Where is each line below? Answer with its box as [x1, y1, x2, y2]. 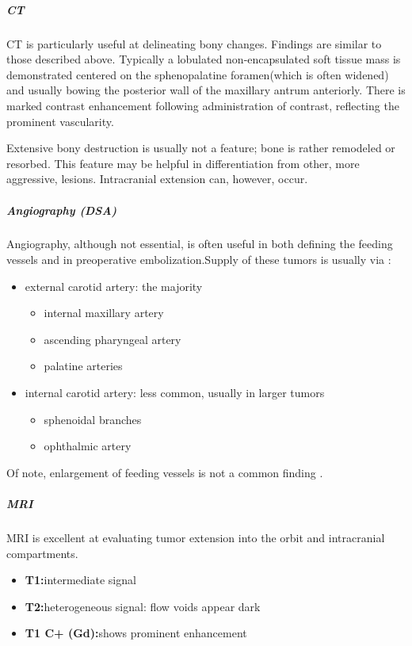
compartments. [6, 545, 78, 561]
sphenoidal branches [44, 411, 142, 427]
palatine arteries [44, 357, 123, 374]
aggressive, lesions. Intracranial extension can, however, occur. [6, 170, 308, 187]
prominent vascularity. [6, 113, 114, 129]
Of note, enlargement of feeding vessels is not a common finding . [6, 464, 323, 480]
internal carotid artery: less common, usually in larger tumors [25, 384, 325, 401]
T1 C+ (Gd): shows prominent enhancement [25, 625, 247, 641]
